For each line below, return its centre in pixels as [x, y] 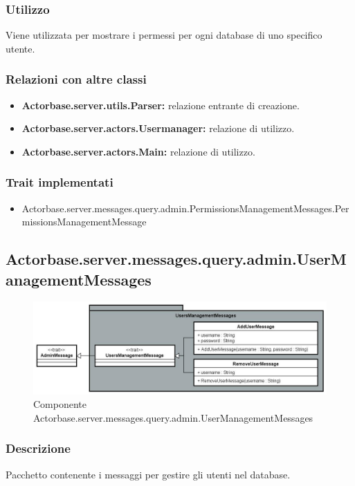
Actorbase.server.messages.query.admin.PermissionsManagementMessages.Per [185, 208]
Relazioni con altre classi [76, 79]
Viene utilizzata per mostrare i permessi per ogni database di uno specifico [164, 35]
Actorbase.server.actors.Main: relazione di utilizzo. [138, 151]
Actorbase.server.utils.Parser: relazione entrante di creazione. [161, 105]
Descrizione [38, 448]
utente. [20, 48]
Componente [60, 404]
